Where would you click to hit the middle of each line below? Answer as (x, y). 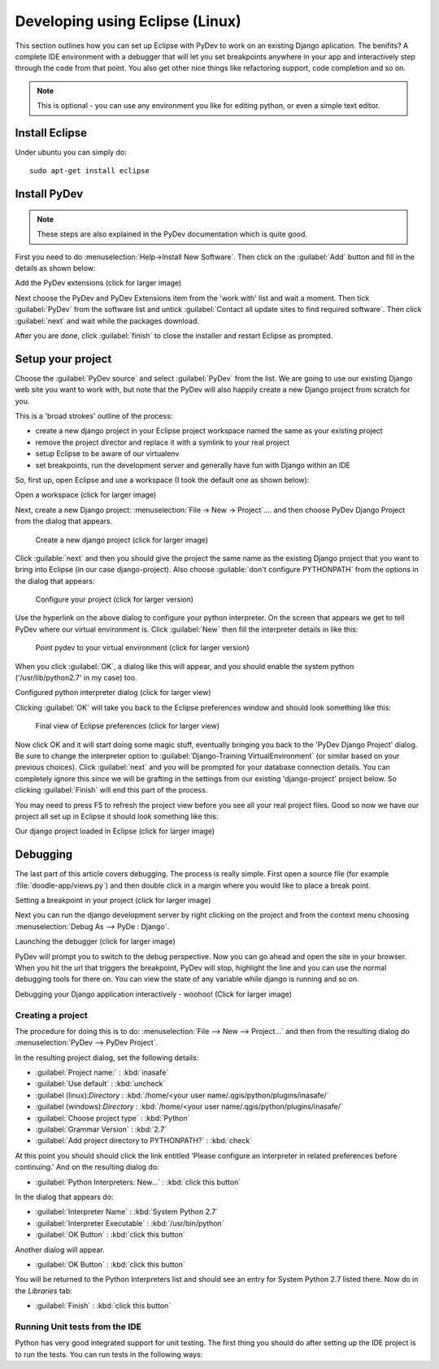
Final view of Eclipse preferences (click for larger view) (127, 726)
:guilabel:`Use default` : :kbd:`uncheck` (100, 1084)
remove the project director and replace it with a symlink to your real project (163, 442)
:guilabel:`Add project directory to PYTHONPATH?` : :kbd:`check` (143, 1141)
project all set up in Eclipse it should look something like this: (117, 816)
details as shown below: (55, 267)
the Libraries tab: (43, 1291)
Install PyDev (49, 194)
